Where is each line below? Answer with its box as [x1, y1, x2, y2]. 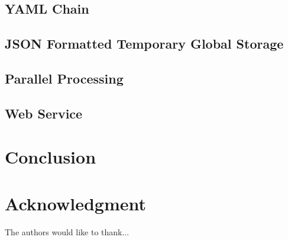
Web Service [5, 104, 83, 122]
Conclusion [5, 145, 96, 169]
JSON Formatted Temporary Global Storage [5, 34, 284, 53]
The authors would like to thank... [5, 225, 130, 238]
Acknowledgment [5, 191, 146, 215]
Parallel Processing [5, 69, 124, 87]
